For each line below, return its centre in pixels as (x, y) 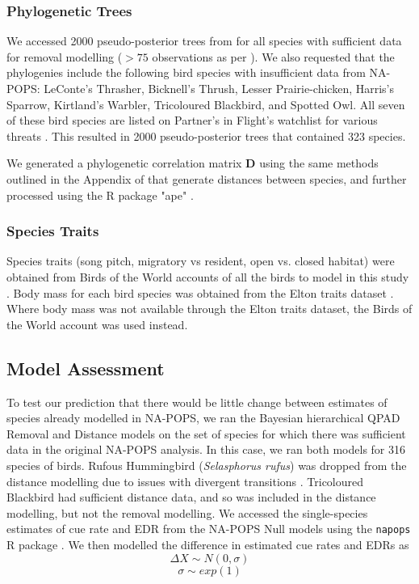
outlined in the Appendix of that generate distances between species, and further (207, 178)
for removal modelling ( (65, 56)
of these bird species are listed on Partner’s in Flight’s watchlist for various (192, 120)
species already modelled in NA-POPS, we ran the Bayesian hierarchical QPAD (203, 418)
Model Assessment (86, 368)
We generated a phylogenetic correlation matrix (124, 163)
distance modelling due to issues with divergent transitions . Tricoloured (185, 481)
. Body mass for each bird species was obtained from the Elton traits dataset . (200, 292)
